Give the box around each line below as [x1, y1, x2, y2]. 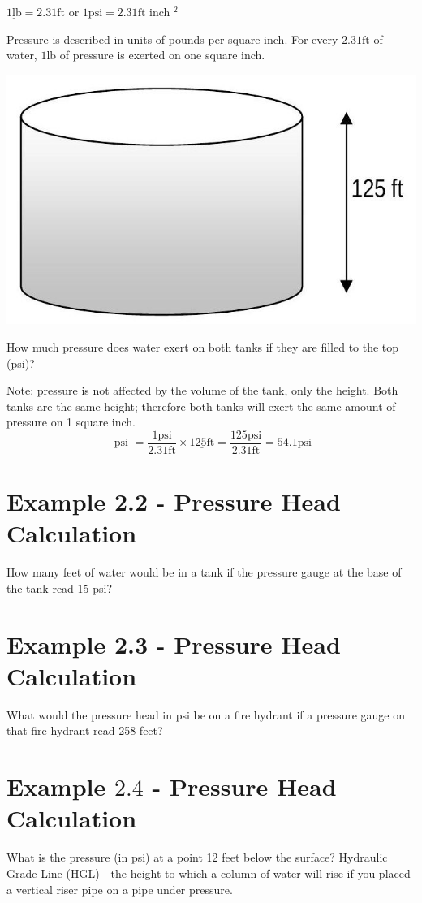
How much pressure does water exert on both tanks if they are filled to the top [6, 339, 399, 355]
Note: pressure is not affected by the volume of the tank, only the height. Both [6, 382, 398, 399]
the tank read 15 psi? [6, 579, 113, 596]
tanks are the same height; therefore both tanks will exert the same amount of [6, 397, 396, 414]
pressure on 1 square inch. [6, 413, 136, 430]
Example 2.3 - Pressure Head [6, 627, 341, 660]
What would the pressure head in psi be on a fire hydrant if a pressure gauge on [6, 706, 406, 723]
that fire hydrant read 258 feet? [6, 722, 163, 739]
